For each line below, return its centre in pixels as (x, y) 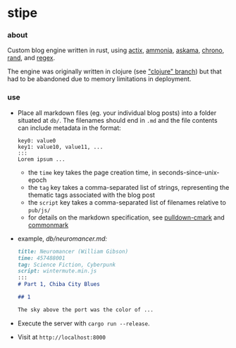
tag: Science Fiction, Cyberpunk (67, 265)
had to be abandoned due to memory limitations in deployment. (99, 79)
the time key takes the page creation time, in (92, 172)
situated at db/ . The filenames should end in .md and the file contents (117, 120)
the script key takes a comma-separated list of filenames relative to (127, 202)
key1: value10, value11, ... (60, 147)
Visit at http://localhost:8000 (61, 337)
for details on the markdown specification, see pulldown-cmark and (126, 217)
